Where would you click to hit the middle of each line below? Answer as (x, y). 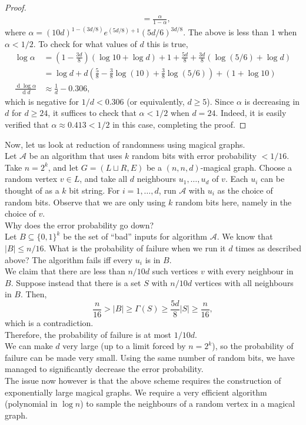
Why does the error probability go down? (79, 225)
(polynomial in (31, 404)
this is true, (167, 44)
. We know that (245, 236)
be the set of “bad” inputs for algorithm (135, 236)
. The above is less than (226, 32)
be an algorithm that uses (76, 156)
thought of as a (32, 190)
